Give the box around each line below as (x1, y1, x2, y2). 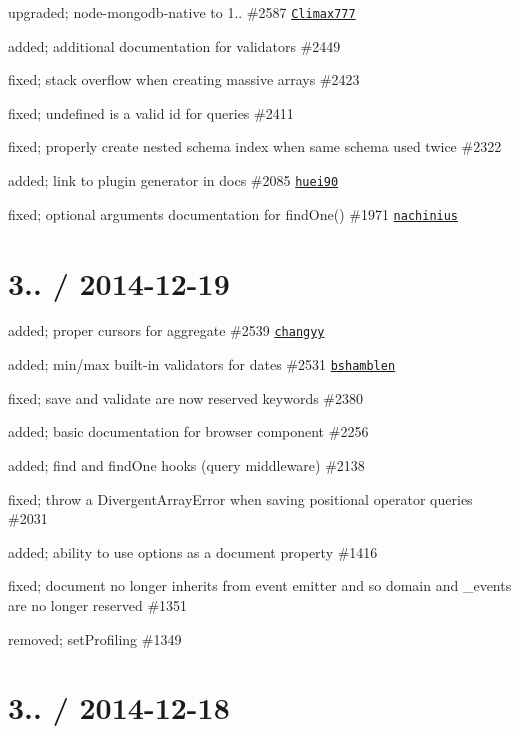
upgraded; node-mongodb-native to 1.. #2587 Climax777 (8, 2, 356, 22)
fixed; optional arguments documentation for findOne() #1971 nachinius (8, 203, 459, 224)
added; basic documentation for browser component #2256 (8, 421, 369, 442)
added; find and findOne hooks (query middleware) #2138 (8, 454, 365, 475)
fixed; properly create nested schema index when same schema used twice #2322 (8, 136, 502, 157)
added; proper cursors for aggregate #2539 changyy (8, 320, 325, 341)
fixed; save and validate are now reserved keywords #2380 (8, 387, 364, 408)
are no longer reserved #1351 (8, 594, 188, 615)
